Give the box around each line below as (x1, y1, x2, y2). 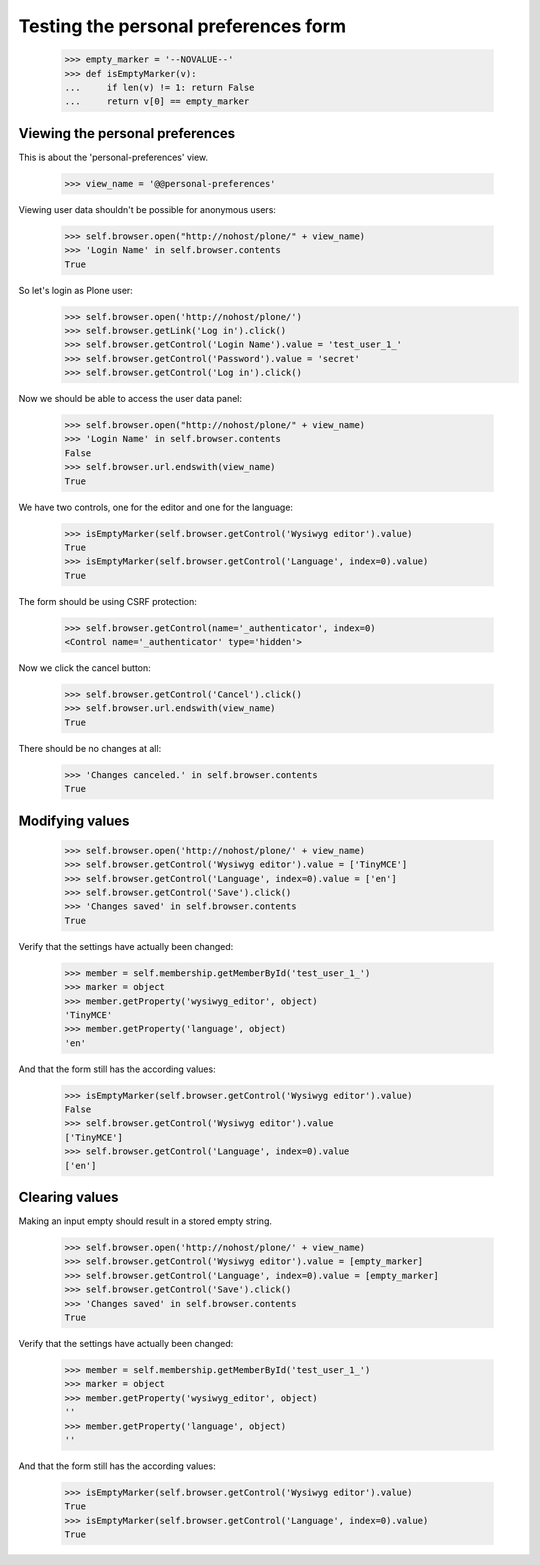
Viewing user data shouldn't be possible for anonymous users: (18, 203, 277, 215)
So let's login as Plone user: (18, 284, 134, 296)
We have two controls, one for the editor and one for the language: (18, 501, 294, 513)
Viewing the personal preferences (18, 125, 236, 142)
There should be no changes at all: (18, 742, 162, 754)
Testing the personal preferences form (18, 15, 347, 37)
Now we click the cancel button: (18, 662, 152, 674)
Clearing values (18, 1189, 119, 1206)
